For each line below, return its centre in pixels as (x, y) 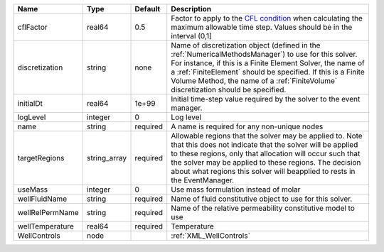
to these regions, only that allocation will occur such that (266, 154)
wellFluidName (42, 199)
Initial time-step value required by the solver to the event (266, 99)
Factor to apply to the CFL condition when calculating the (267, 18)
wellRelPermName (48, 213)
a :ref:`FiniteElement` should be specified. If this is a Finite (268, 72)
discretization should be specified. (229, 90)
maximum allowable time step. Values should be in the (262, 27)
